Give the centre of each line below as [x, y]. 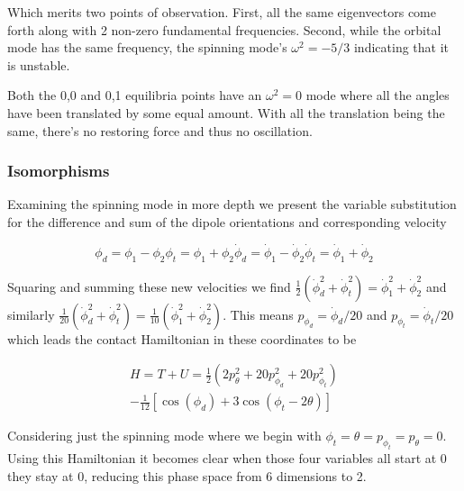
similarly [31, 314]
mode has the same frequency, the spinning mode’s [147, 47]
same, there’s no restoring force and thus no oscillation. [160, 130]
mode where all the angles [378, 95]
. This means [258, 314]
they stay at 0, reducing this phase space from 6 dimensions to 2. [187, 475]
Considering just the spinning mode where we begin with [164, 436]
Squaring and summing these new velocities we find [149, 286]
